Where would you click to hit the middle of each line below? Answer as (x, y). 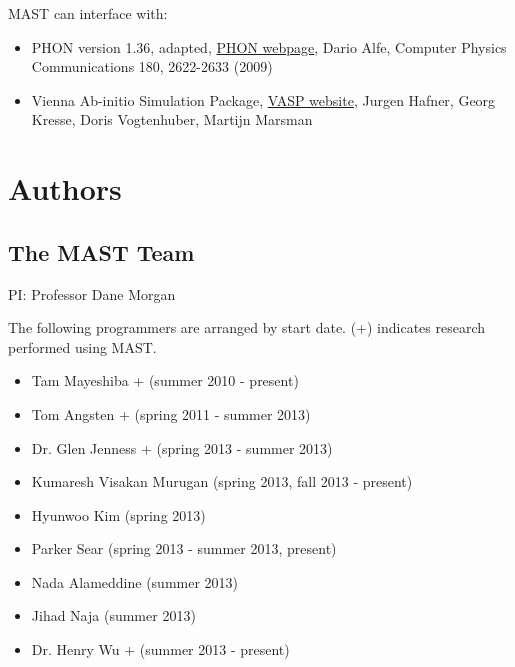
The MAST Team (101, 251)
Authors (65, 188)
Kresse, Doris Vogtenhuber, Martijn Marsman (172, 119)
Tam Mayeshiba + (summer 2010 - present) (165, 380)
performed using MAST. (82, 346)
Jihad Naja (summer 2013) (113, 615)
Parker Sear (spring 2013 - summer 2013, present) (184, 548)
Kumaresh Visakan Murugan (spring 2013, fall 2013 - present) (222, 481)
